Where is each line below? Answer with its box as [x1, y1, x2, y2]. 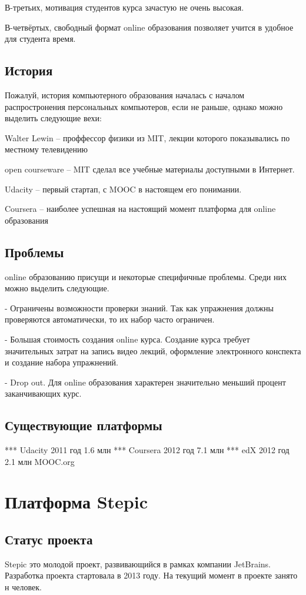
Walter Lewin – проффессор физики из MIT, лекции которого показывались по [5, 131, 290, 144]
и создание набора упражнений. [5, 356, 119, 368]
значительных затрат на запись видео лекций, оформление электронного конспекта [5, 344, 301, 357]
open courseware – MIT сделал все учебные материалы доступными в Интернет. [5, 162, 295, 175]
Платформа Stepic [5, 490, 148, 514]
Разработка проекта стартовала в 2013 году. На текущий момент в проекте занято [5, 569, 298, 581]
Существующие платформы [5, 416, 162, 434]
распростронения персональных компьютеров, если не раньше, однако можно [5, 100, 283, 112]
